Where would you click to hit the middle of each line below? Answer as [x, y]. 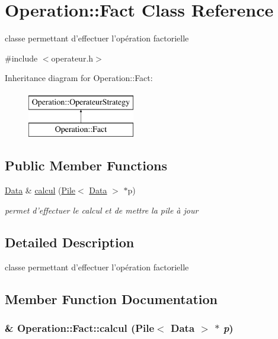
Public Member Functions [86, 165]
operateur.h [72, 58]
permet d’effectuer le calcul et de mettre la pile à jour [102, 210]
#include [21, 58]
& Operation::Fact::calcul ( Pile [80, 327]
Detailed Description [70, 242]
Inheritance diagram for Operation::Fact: [79, 78]
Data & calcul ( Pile [40, 190]
